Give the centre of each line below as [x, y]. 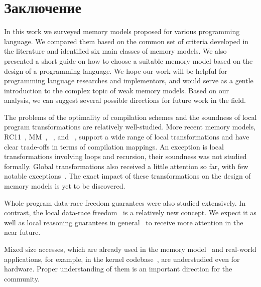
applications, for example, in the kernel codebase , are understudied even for [122, 259]
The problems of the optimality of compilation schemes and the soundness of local [130, 117]
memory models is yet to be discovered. [65, 186]
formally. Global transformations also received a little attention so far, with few [126, 166]
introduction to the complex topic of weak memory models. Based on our [117, 90]
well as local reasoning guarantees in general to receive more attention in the [124, 222]
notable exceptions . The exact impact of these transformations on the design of [127, 176]
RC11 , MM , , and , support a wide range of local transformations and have [127, 137]
